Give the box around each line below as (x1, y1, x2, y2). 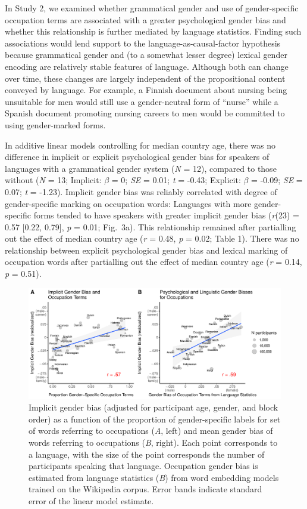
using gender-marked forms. (5, 118, 106, 131)
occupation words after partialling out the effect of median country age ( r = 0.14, (5, 255, 302, 268)
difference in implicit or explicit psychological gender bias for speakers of (5, 150, 270, 163)
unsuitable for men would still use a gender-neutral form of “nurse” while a (5, 95, 278, 107)
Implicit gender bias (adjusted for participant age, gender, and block (29, 401, 278, 414)
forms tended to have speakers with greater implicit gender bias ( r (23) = (33, 209, 299, 221)
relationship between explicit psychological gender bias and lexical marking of (5, 243, 288, 256)
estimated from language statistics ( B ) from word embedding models (29, 471, 279, 483)
